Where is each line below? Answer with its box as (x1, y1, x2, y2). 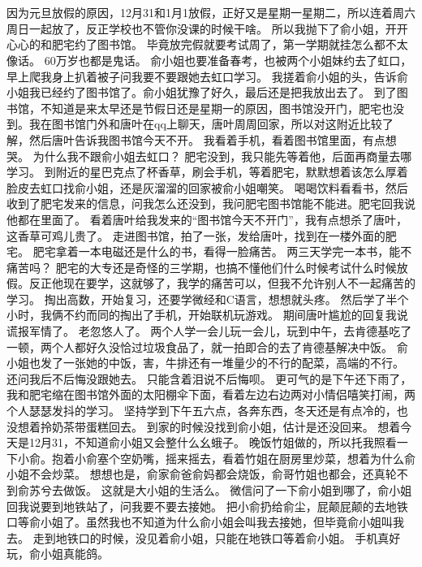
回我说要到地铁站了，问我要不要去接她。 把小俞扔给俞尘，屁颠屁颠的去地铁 (6, 497, 408, 514)
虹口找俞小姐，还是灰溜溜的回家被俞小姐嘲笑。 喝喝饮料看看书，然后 (40, 179, 408, 196)
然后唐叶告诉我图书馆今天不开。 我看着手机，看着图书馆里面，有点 (28, 131, 385, 148)
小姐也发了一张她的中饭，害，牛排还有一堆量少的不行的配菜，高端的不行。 (6, 354, 404, 371)
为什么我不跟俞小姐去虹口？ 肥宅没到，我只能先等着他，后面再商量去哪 (32, 147, 412, 164)
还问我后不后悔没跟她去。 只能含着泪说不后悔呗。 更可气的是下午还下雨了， (6, 370, 412, 387)
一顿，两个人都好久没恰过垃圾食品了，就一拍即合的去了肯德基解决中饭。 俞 (6, 338, 408, 355)
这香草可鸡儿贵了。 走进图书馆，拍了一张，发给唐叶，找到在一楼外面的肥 (6, 227, 397, 244)
